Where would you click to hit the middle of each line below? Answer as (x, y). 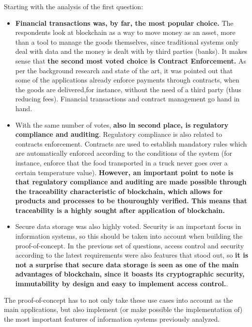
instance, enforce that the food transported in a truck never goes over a (121, 162)
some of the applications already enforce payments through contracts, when (127, 80)
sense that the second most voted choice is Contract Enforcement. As (131, 60)
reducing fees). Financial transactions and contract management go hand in (127, 99)
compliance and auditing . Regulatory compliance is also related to (119, 134)
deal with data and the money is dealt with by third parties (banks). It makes (131, 51)
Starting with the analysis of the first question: (74, 6)
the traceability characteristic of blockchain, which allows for (119, 191)
